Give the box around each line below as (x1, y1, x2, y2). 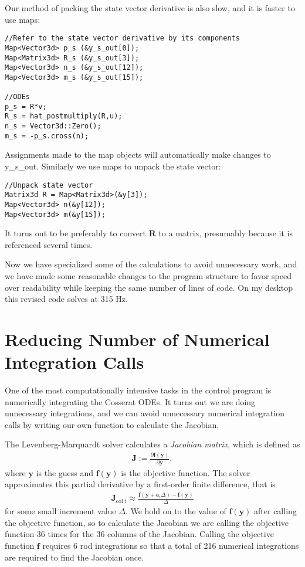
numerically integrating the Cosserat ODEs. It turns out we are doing (5, 395, 256, 408)
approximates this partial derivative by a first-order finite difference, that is (5, 478, 276, 490)
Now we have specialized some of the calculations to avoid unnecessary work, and (5, 258, 297, 270)
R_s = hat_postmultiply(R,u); (5, 112, 123, 121)
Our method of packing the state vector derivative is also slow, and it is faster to (5, 2, 295, 13)
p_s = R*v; (5, 102, 47, 111)
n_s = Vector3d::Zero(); (5, 122, 101, 131)
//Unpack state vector (5, 181, 93, 189)
